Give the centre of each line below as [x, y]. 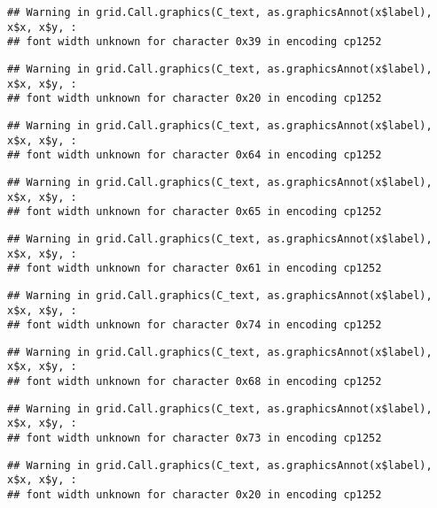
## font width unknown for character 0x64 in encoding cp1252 [195, 155]
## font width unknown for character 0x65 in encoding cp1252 [195, 212]
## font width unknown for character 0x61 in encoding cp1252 [195, 269]
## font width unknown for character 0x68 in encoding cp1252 [195, 382]
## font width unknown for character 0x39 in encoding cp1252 [195, 42]
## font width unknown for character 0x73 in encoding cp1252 [195, 439]
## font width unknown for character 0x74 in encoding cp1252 [195, 325]
